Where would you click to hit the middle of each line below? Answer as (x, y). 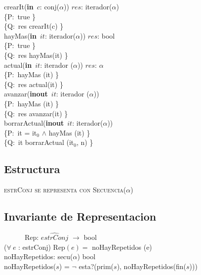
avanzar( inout (26, 94)
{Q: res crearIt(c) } (34, 26)
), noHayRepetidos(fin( (151, 266)
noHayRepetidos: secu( (39, 256)
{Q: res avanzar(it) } (36, 113)
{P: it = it (20, 132)
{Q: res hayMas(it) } (36, 55)
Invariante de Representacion (80, 216)
